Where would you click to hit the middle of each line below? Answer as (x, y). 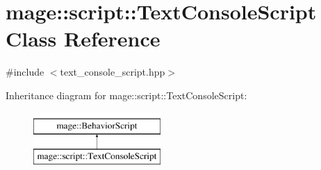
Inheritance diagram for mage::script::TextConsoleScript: (126, 95)
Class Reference (83, 39)
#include (25, 72)
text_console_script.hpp (113, 72)
